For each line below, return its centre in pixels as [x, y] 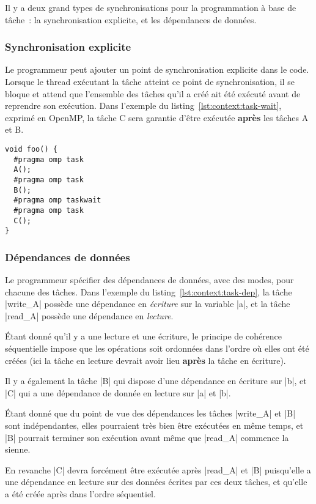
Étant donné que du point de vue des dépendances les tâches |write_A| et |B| [150, 413]
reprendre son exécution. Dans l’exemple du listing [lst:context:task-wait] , [143, 106]
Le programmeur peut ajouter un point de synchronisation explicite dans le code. [157, 69]
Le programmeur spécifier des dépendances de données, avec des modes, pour [149, 280]
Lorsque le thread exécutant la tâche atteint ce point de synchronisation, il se [150, 81]
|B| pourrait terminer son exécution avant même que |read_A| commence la [147, 437]
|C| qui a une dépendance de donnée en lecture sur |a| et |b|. [118, 392]
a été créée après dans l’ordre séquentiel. [80, 494]
